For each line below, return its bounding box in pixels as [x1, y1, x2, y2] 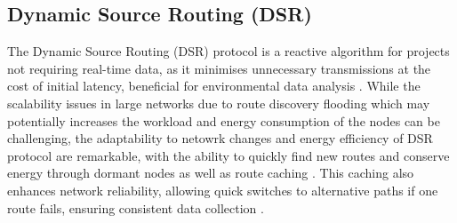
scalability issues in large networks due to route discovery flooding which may [7, 93, 430, 112]
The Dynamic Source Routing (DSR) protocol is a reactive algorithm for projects [7, 42, 450, 60]
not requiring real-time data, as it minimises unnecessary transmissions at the [7, 59, 431, 77]
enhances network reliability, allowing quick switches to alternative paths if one [7, 180, 438, 199]
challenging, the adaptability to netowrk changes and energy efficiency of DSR [7, 129, 433, 147]
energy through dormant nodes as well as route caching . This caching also [7, 163, 414, 182]
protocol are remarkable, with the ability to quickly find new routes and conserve [7, 146, 450, 164]
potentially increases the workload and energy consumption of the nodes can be [7, 111, 440, 130]
